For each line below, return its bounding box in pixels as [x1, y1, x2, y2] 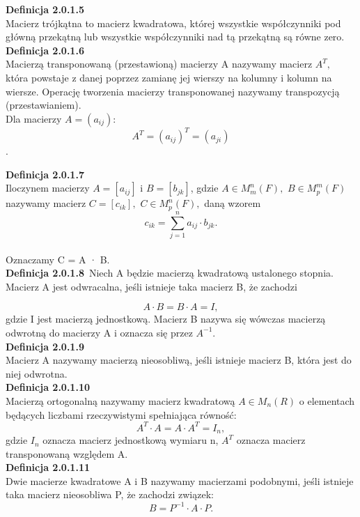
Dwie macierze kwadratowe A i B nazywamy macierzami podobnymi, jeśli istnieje [6, 473, 354, 488]
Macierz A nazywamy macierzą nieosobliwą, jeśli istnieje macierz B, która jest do [6, 353, 352, 367]
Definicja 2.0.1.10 [6, 380, 90, 394]
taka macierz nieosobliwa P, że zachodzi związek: [6, 487, 214, 502]
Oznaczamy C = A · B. [6, 252, 110, 266]
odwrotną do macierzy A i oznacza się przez [6, 325, 193, 339]
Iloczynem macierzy [6, 180, 90, 195]
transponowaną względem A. [6, 446, 128, 461]
